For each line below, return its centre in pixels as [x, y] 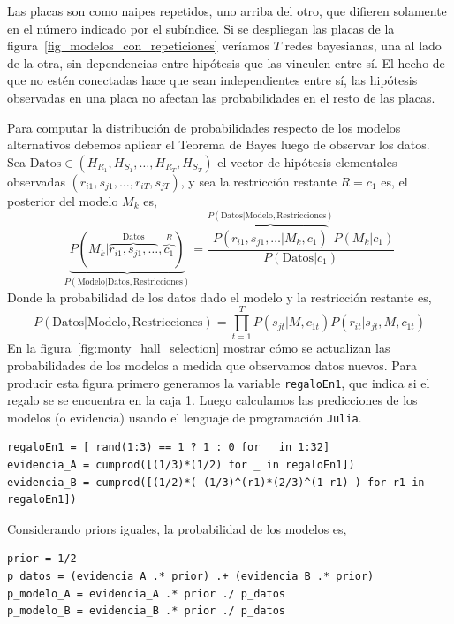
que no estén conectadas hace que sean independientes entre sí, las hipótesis [212, 80]
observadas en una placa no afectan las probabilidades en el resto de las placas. [221, 97]
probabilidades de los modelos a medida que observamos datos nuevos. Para [212, 365]
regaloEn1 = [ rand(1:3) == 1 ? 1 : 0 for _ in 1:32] [169, 448]
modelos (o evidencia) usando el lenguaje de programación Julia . [185, 417]
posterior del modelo [63, 200]
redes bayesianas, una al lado [363, 46]
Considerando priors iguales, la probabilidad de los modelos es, [177, 528]
